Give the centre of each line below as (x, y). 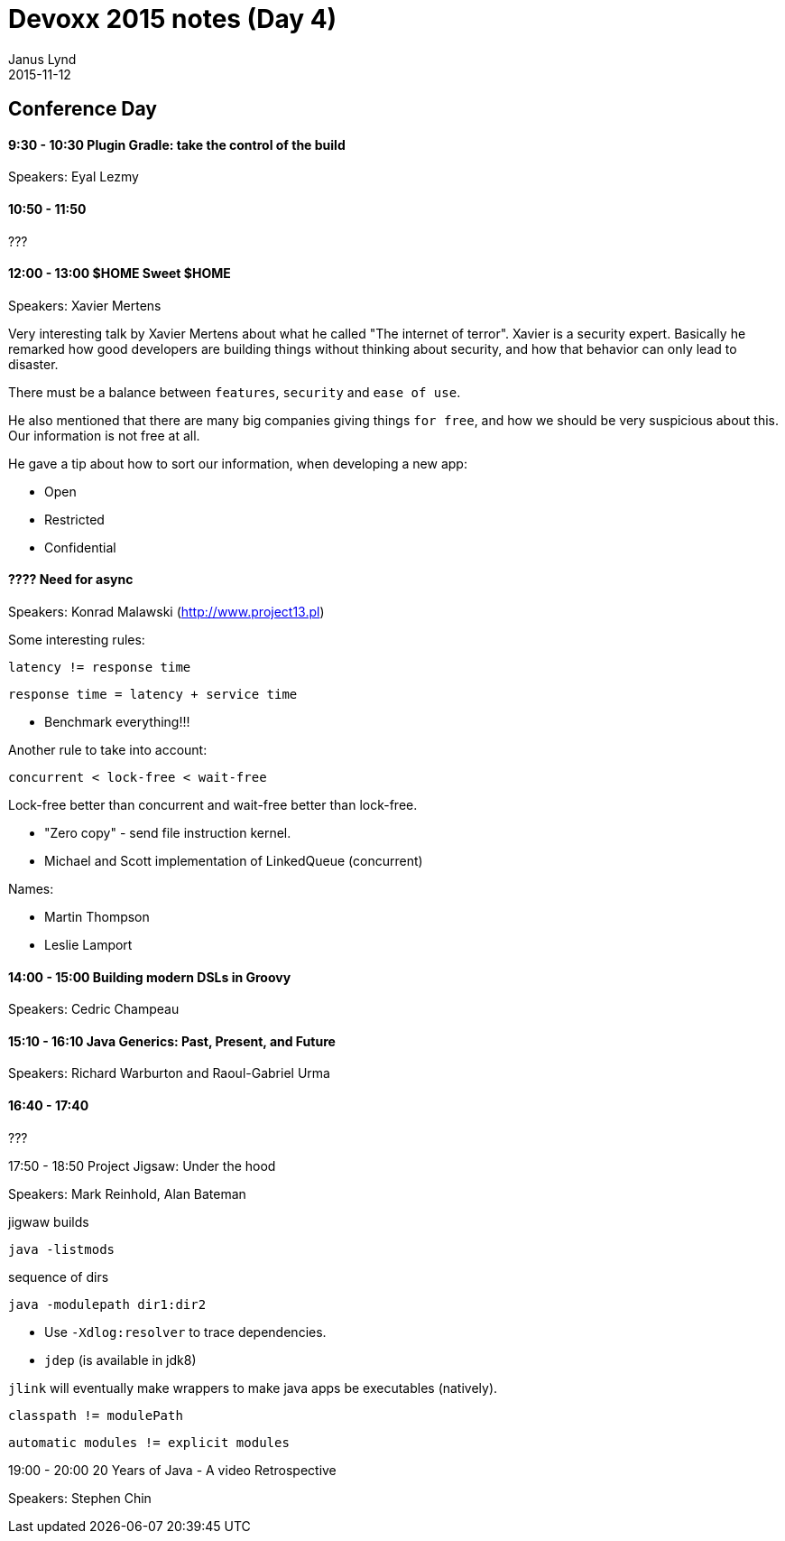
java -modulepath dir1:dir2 (107, 1304)
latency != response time (100, 668)
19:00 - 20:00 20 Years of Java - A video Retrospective (172, 1470)
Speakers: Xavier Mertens (85, 305)
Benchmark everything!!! (117, 722)
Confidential (80, 547)
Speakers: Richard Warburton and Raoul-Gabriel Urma (169, 1073)
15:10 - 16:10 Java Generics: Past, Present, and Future (172, 1041)
